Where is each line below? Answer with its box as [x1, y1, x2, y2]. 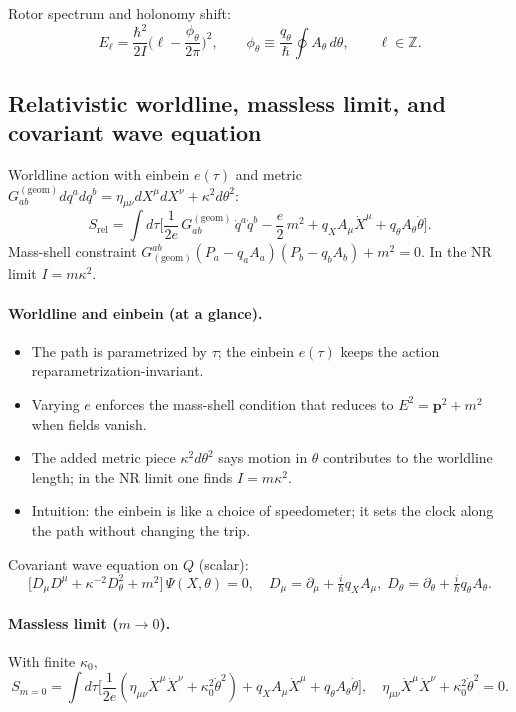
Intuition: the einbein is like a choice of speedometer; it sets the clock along [31, 500, 494, 521]
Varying [31, 393, 80, 414]
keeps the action [340, 340, 440, 361]
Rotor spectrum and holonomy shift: [8, 3, 231, 23]
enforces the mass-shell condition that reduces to [95, 393, 394, 414]
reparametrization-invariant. [31, 360, 204, 381]
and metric [235, 164, 302, 185]
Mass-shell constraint [8, 241, 137, 262]
